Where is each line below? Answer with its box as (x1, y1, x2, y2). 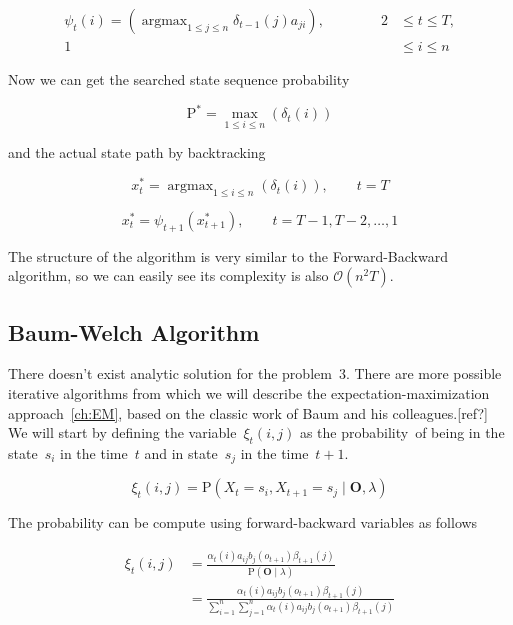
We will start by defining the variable (8, 422, 237, 443)
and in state (144, 443, 218, 464)
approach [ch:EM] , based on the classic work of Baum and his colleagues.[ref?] (8, 402, 489, 423)
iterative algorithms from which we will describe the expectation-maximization (8, 383, 490, 404)
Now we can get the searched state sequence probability (8, 69, 350, 90)
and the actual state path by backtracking (8, 142, 266, 163)
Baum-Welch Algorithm (8, 316, 260, 347)
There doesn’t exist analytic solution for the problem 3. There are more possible (8, 363, 502, 384)
